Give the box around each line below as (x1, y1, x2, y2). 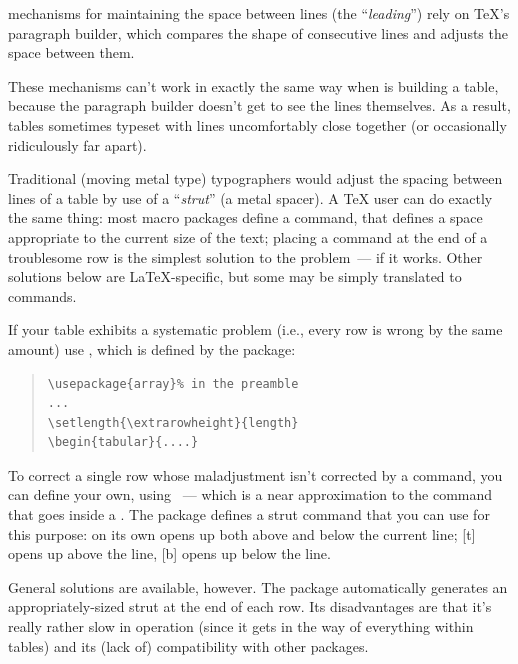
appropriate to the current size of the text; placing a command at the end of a (8, 226, 488, 247)
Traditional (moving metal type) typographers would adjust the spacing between (8, 168, 503, 189)
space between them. (8, 42, 135, 63)
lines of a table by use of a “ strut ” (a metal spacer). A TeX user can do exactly (8, 187, 493, 208)
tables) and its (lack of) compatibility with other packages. (8, 635, 369, 656)
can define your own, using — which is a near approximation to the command (8, 484, 493, 505)
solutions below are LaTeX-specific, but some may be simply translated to (8, 266, 462, 287)
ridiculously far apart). (8, 134, 147, 155)
